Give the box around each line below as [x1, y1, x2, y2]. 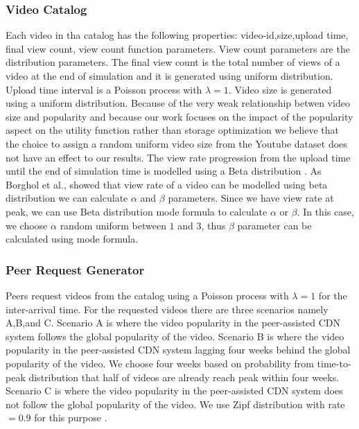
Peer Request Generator [6, 261, 145, 278]
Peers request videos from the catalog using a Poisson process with [6, 288, 289, 302]
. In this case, [297, 204, 354, 218]
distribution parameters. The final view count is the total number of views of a [6, 55, 340, 69]
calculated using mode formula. [6, 231, 139, 246]
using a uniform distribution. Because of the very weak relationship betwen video [6, 96, 350, 110]
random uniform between [60, 218, 166, 232]
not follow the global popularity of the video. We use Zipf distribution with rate [6, 396, 345, 411]
